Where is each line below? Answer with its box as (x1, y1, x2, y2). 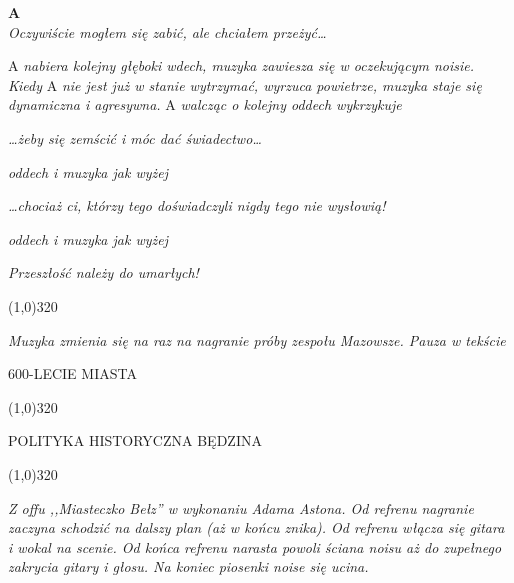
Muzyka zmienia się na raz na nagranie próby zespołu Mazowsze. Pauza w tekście (8, 329, 506, 350)
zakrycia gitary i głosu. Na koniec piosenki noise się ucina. (8, 556, 369, 577)
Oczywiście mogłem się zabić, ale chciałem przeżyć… (8, 21, 327, 42)
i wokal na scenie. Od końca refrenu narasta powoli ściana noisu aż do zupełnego (8, 536, 502, 557)
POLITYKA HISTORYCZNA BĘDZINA (8, 430, 262, 451)
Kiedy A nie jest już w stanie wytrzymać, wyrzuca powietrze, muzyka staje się (8, 74, 482, 95)
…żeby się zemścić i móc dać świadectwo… (8, 127, 262, 148)
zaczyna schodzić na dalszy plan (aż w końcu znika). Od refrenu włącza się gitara (8, 517, 505, 538)
